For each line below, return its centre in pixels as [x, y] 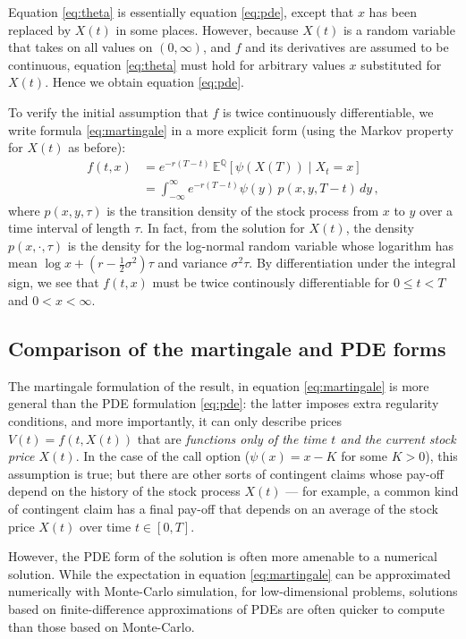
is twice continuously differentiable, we [328, 111]
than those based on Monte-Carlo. [102, 626]
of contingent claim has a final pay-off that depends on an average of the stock [223, 508]
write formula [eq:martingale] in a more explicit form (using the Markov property [231, 129]
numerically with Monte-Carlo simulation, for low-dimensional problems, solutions [233, 591]
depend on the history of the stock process [124, 491]
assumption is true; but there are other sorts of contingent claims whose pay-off [226, 473]
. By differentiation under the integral [352, 263]
